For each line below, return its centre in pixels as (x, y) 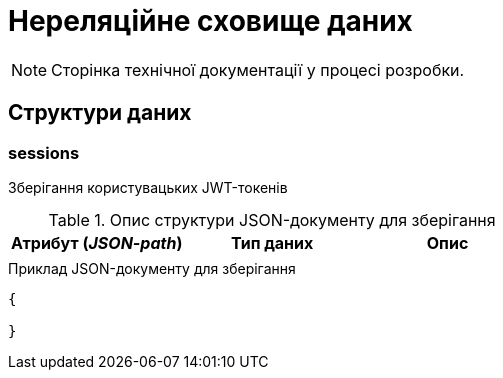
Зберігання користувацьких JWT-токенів (148, 187)
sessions (44, 152)
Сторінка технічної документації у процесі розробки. (258, 69)
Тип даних (272, 242)
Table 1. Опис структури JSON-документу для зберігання (272, 219)
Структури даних (100, 113)
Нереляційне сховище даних (210, 21)
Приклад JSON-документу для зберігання (152, 268)
